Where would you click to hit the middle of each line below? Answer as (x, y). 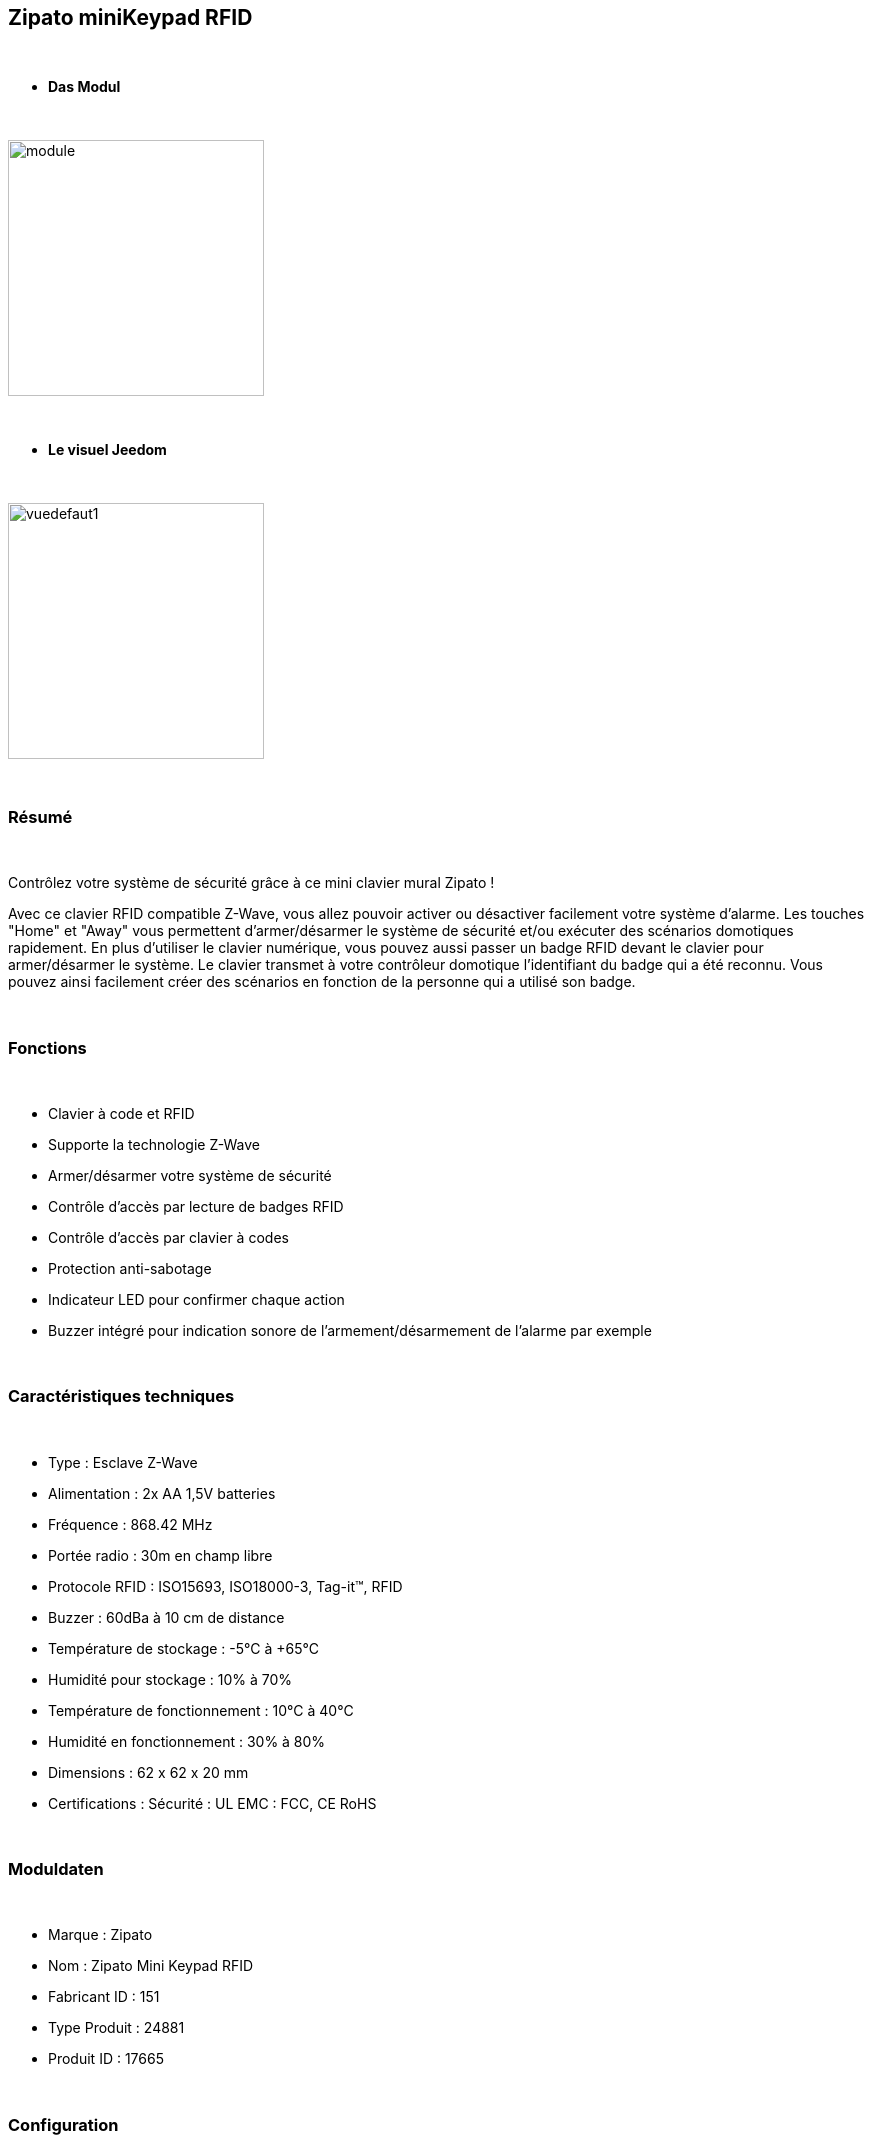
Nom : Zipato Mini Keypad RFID (151, 1966)
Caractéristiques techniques (121, 1396)
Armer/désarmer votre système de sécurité (190, 1175)
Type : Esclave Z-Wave (123, 1462)
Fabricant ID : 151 (104, 1997)
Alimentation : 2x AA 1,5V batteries (162, 1493)
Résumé (40, 816)
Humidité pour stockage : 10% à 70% (170, 1679)
